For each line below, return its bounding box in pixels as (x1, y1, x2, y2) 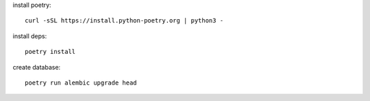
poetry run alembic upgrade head (25, 78, 137, 87)
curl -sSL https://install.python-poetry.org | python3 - (25, 17, 224, 25)
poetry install (25, 48, 76, 56)
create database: (12, 63, 61, 71)
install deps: (12, 31, 47, 40)
